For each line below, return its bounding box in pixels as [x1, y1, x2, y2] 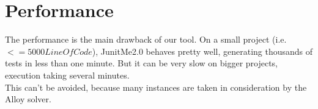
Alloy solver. [5, 93, 51, 105]
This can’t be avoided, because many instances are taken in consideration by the [5, 80, 307, 93]
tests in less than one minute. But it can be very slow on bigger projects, [5, 57, 278, 69]
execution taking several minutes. [5, 68, 130, 81]
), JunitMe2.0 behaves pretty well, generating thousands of [92, 44, 313, 57]
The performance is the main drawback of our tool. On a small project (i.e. [5, 33, 287, 46]
